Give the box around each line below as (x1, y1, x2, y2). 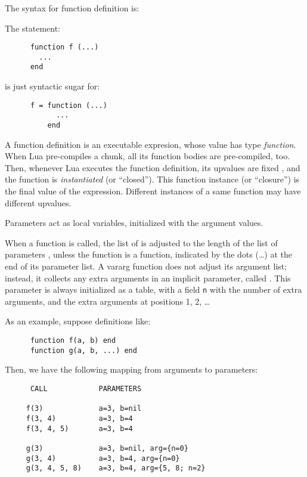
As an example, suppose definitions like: (5, 315, 151, 327)
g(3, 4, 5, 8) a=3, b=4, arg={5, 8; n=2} (26, 464, 206, 473)
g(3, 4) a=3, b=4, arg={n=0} (26, 454, 180, 463)
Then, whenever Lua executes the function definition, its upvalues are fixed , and (5, 161, 300, 174)
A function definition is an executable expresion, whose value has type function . (5, 138, 296, 150)
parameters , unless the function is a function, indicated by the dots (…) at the (5, 248, 292, 261)
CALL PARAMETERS (30, 384, 142, 393)
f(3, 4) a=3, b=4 (26, 414, 133, 423)
